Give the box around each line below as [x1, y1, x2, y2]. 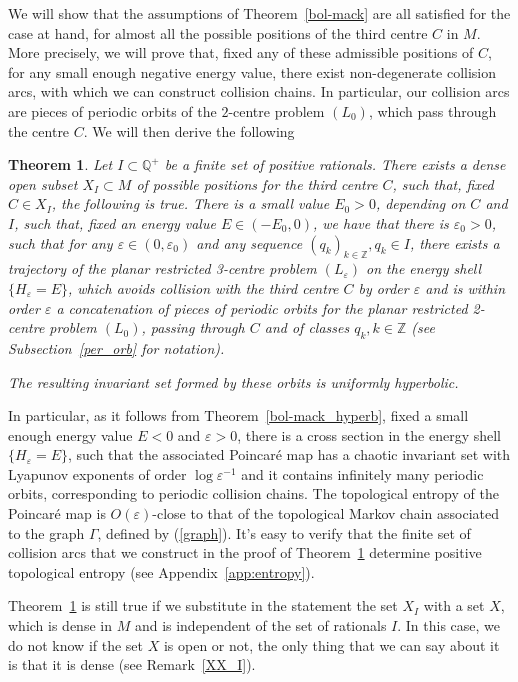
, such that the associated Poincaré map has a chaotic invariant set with [68, 444, 511, 465]
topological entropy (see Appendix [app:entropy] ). [8, 561, 315, 582]
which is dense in [8, 615, 112, 636]
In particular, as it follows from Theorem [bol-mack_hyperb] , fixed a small [8, 405, 469, 426]
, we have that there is [312, 212, 449, 233]
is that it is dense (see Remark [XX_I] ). [8, 654, 256, 675]
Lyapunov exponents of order [8, 463, 187, 484]
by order [358, 277, 409, 298]
